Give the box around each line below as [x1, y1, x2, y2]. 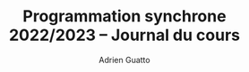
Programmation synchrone [22, 6, 227, 27]
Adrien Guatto [99, 54, 150, 65]
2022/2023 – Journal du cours [8, 25, 241, 45]
